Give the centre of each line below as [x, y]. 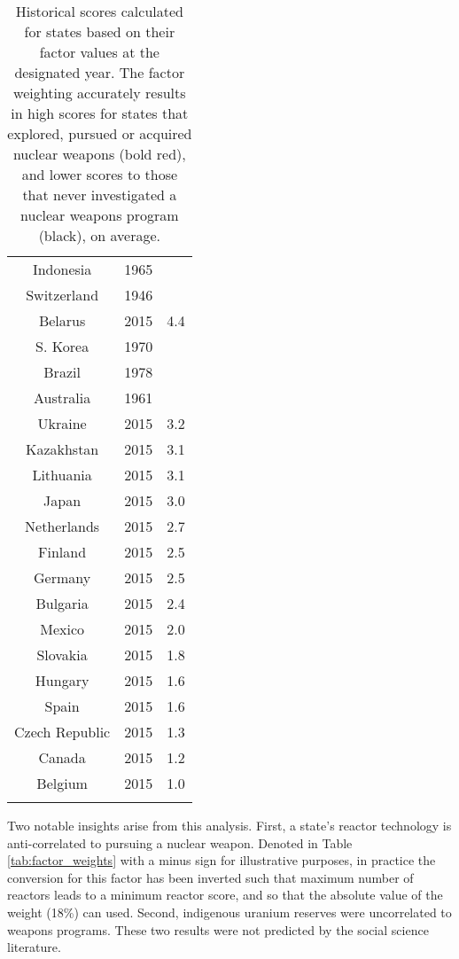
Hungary [62, 680]
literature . [34, 947]
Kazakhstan [62, 449]
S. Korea [62, 346]
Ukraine [62, 423]
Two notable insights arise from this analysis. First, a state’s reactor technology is [229, 825]
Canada [62, 757]
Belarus [62, 320]
